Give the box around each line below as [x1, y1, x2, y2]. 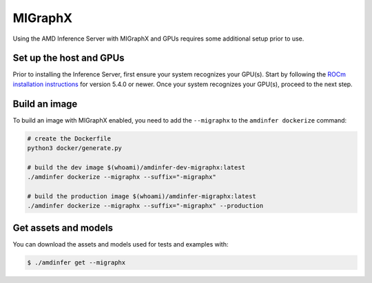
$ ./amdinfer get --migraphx [27, 258, 126, 266]
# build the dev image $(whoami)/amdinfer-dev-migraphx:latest [27, 163, 246, 171]
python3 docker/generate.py [27, 145, 122, 152]
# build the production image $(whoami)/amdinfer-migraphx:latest [27, 193, 256, 200]
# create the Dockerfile [27, 134, 112, 143]
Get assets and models [12, 222, 114, 233]
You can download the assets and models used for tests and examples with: [12, 240, 229, 248]
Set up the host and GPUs [12, 52, 125, 64]
